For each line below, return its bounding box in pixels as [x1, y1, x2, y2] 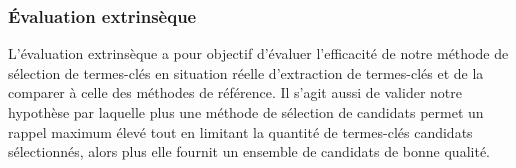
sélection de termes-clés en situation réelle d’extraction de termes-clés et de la [8, 62, 484, 83]
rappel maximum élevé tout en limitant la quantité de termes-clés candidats [8, 121, 473, 142]
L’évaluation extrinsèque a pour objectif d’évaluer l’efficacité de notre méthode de [8, 43, 509, 64]
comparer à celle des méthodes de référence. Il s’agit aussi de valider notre [8, 82, 462, 103]
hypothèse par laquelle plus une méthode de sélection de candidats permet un [8, 102, 484, 122]
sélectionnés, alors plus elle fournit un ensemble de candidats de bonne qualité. [8, 141, 490, 162]
